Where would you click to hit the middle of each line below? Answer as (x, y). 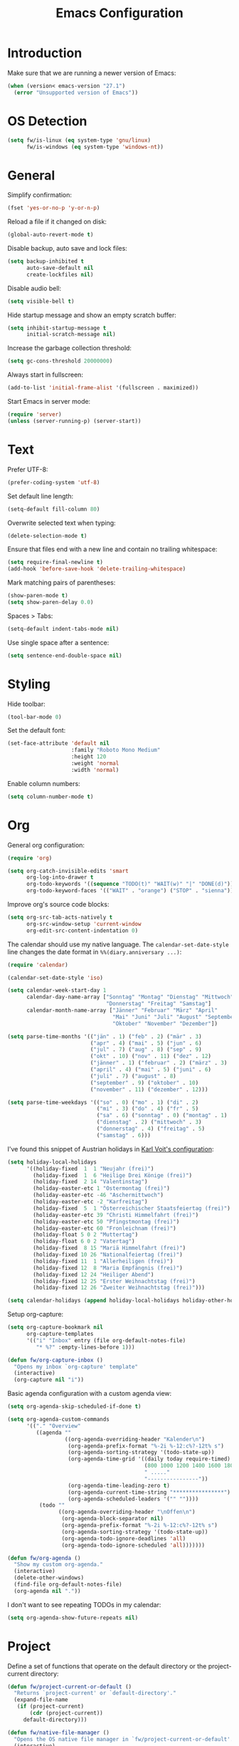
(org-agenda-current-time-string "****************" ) (149, 1492)
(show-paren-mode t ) (38, 596)
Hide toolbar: (26, 704)
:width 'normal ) (95, 770)
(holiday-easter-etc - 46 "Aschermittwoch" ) (98, 1195)
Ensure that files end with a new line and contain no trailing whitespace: (112, 549)
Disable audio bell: (34, 288)
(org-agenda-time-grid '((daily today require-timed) (149, 1459)
